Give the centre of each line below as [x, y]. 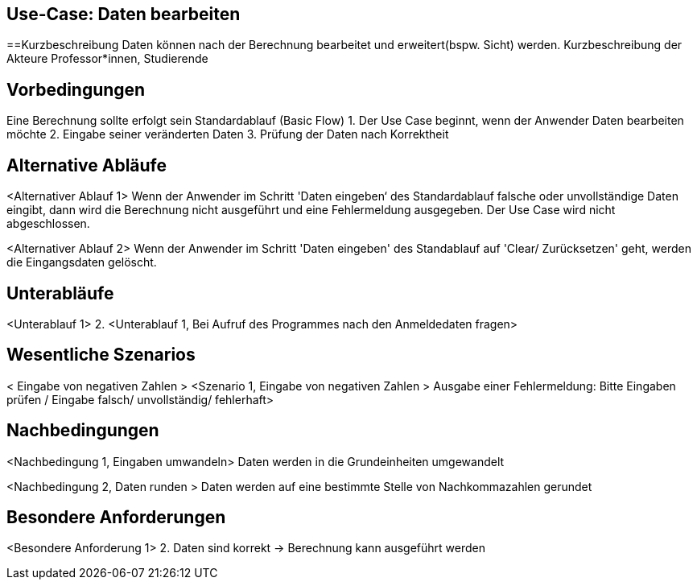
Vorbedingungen [76, 89]
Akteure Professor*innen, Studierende [107, 59]
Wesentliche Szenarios [101, 355]
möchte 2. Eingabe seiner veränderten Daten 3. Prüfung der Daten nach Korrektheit [228, 134]
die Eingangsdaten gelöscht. [82, 262]
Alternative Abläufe [87, 165]
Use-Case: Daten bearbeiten [124, 14]
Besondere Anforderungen [116, 518]
